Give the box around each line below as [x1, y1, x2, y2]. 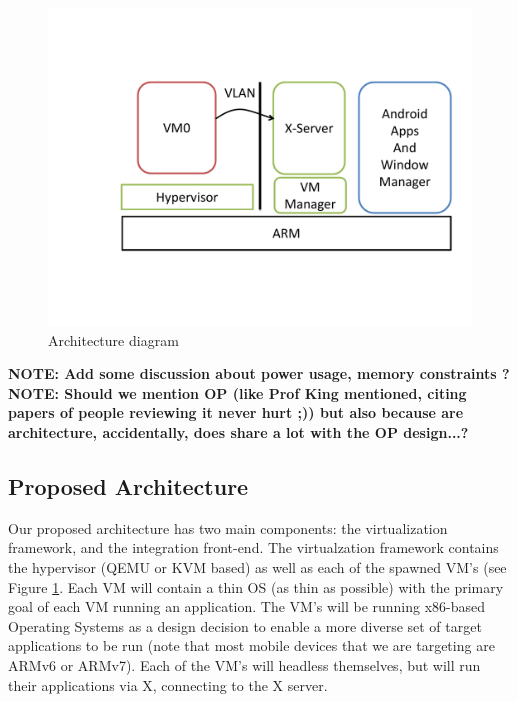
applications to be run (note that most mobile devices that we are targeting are [8, 635, 495, 656]
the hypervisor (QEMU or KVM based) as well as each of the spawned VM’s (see [8, 556, 507, 577]
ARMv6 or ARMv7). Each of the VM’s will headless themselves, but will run [8, 654, 481, 675]
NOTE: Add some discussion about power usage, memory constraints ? [8, 363, 510, 384]
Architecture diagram [48, 329, 179, 350]
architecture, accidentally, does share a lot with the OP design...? [8, 421, 469, 442]
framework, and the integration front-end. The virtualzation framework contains [8, 537, 499, 558]
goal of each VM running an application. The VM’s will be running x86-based [8, 596, 486, 617]
